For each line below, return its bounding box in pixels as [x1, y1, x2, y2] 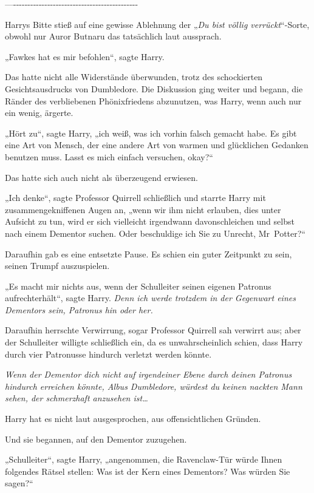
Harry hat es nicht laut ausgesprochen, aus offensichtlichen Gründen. [5, 412, 261, 425]
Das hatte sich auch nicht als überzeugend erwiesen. [5, 171, 198, 183]
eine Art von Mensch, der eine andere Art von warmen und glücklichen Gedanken [5, 138, 309, 151]
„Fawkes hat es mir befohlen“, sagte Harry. [5, 50, 165, 63]
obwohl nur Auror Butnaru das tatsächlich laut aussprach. [5, 30, 222, 42]
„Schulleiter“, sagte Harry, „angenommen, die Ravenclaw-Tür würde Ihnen [5, 453, 282, 466]
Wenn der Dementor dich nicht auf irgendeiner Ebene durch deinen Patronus [5, 368, 292, 381]
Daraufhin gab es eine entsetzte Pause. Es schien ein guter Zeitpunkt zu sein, [5, 247, 292, 260]
